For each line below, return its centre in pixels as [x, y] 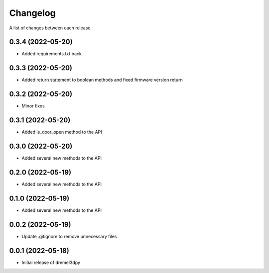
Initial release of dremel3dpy [51, 262]
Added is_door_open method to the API [62, 132]
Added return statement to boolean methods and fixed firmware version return [102, 80]
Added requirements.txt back [52, 54]
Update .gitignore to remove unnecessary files [69, 236]
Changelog [32, 13]
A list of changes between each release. [51, 28]
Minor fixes [33, 106]
